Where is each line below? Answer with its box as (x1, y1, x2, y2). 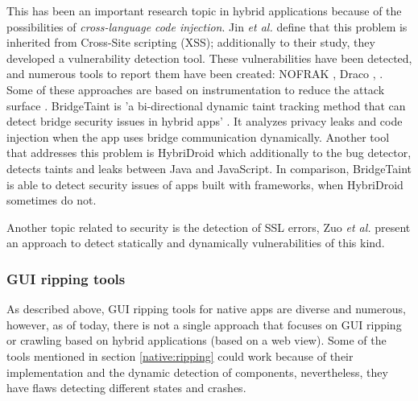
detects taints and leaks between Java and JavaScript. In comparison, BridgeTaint (6, 159, 412, 176)
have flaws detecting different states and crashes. (6, 379, 246, 396)
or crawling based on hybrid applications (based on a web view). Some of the (6, 332, 387, 349)
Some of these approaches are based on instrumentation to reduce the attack (6, 81, 385, 97)
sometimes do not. (6, 192, 97, 209)
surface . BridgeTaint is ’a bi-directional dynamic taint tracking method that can (6, 97, 406, 114)
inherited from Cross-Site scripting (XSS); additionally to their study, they (6, 34, 375, 51)
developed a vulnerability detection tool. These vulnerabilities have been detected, (6, 49, 412, 66)
